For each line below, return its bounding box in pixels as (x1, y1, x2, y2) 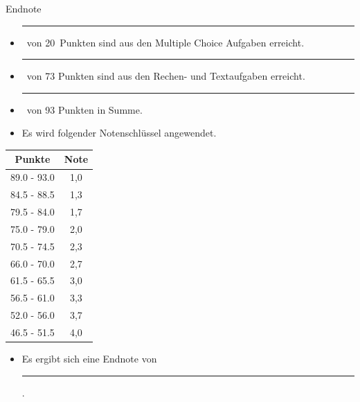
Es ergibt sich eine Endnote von (21, 351, 157, 365)
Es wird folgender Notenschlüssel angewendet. (21, 125, 217, 140)
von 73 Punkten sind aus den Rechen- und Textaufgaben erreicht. (26, 69, 305, 83)
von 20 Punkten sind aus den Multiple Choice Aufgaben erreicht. (26, 35, 305, 49)
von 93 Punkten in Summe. (26, 102, 143, 116)
